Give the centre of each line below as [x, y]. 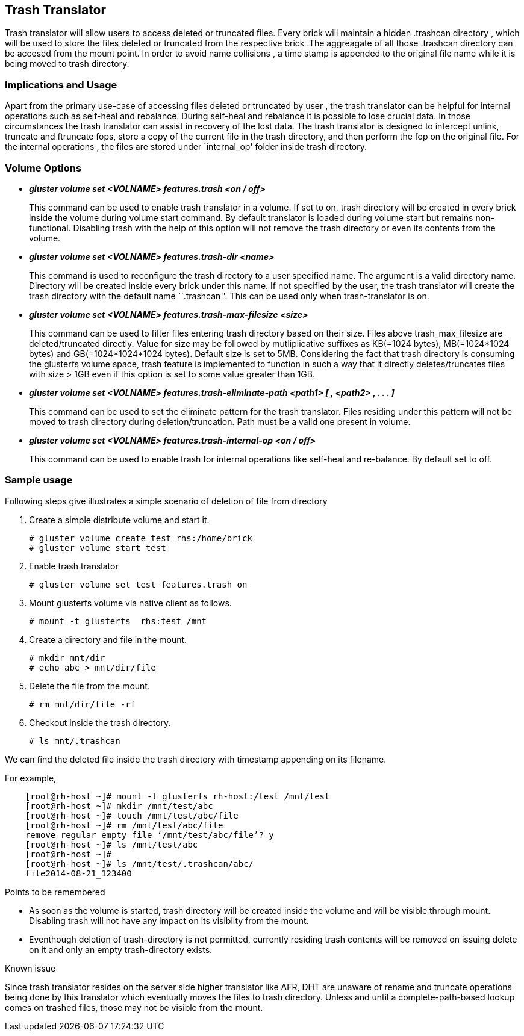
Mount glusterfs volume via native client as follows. [130, 603]
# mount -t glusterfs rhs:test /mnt [118, 621]
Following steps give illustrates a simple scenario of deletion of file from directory [166, 501]
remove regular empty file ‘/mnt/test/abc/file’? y [149, 835]
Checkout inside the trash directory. [100, 722]
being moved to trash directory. [67, 64]
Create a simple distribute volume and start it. [119, 520]
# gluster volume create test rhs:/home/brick [141, 538]
